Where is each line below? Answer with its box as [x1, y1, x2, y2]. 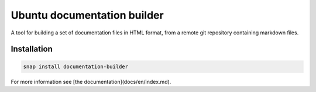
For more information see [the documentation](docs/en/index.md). [11, 78, 171, 85]
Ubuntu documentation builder [11, 9, 164, 22]
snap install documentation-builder [23, 63, 129, 70]
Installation [11, 44, 53, 54]
